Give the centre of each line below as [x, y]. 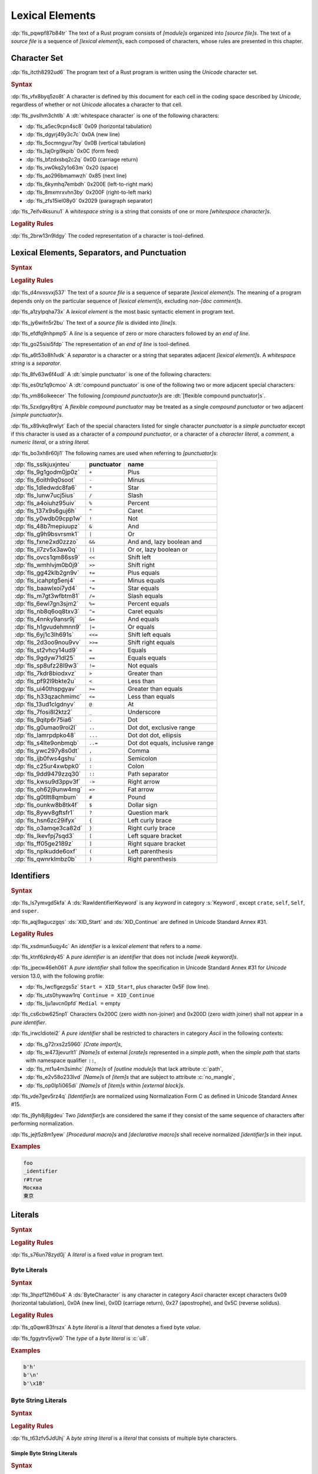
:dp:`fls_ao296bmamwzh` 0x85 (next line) [76, 176]
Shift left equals [149, 635]
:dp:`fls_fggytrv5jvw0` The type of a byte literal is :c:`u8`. [80, 1338]
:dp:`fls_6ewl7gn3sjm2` [47, 604]
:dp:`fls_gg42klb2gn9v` [47, 573]
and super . [25, 911]
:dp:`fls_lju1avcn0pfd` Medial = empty [73, 1003]
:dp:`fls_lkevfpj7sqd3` [44, 836]
